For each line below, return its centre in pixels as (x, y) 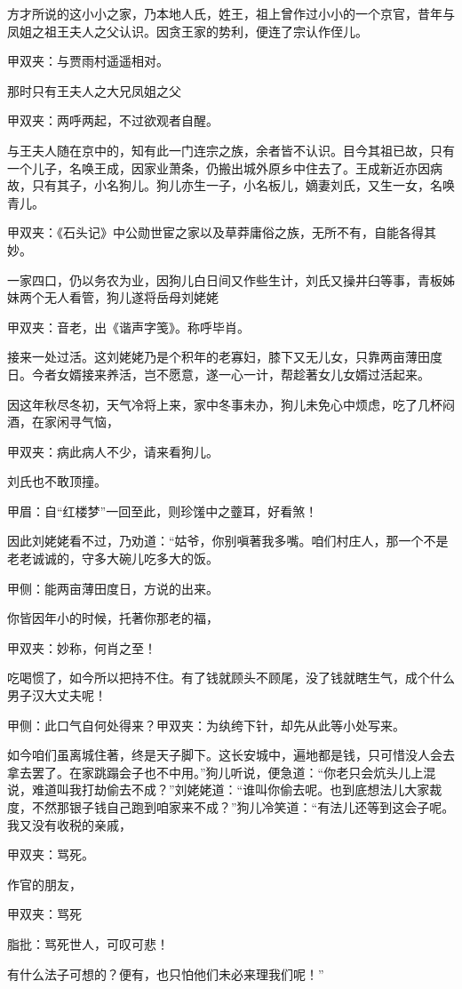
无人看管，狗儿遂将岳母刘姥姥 (131, 297)
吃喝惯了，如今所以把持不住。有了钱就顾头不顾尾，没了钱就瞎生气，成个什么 (231, 678)
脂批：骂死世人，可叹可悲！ (88, 943)
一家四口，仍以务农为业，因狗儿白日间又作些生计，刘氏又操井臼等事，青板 (225, 279)
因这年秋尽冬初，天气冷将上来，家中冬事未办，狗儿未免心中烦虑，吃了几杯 (225, 404)
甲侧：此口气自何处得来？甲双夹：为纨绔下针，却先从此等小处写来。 (206, 725)
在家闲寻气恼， (75, 422)
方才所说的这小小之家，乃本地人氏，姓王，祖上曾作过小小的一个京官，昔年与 (231, 13)
